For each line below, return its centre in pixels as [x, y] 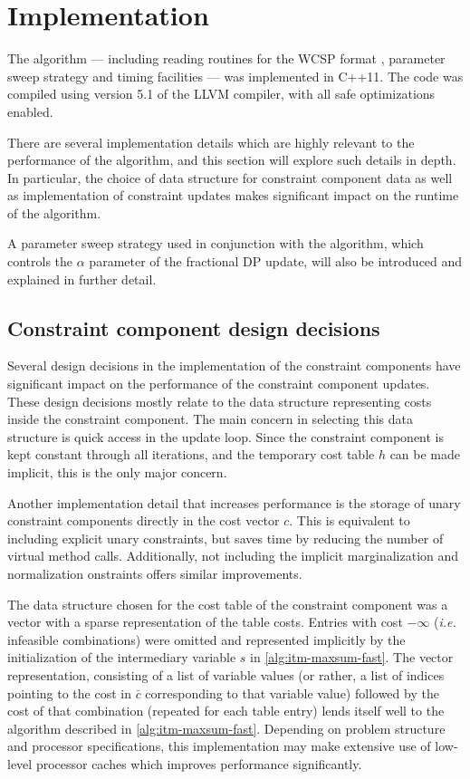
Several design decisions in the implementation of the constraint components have [234, 365]
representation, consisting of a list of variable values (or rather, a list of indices [226, 674]
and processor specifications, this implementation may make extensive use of [219, 746]
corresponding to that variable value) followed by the [292, 692]
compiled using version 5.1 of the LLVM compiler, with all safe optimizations [221, 94]
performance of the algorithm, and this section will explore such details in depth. [232, 160]
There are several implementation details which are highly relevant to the [211, 142]
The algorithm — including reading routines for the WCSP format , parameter [226, 58]
